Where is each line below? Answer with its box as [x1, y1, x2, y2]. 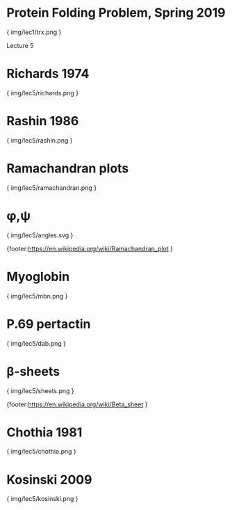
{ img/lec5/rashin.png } [6, 136, 73, 144]
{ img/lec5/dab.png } [6, 339, 67, 347]
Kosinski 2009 [6, 472, 92, 488]
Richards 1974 [6, 66, 90, 81]
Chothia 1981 [6, 424, 83, 440]
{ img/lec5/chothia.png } [6, 447, 77, 456]
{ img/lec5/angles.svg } [6, 231, 74, 239]
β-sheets [6, 363, 60, 379]
